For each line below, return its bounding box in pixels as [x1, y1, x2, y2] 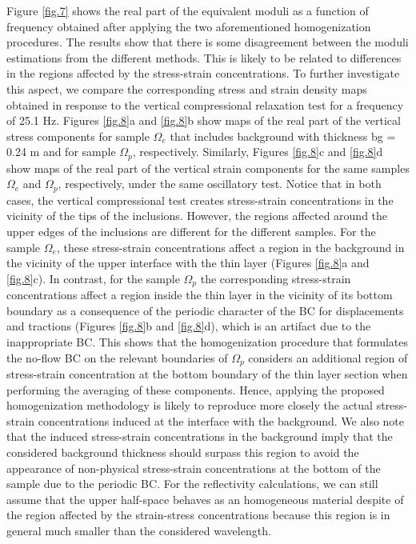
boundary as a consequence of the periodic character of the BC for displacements [6, 302, 404, 318]
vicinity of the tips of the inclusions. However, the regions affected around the [6, 207, 388, 224]
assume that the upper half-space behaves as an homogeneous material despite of [6, 490, 404, 507]
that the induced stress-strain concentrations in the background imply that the [6, 428, 393, 445]
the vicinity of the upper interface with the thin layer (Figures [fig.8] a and [6, 254, 370, 271]
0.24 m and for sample [6, 143, 116, 160]
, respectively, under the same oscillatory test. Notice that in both [58, 175, 382, 192]
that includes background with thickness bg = [170, 127, 396, 144]
